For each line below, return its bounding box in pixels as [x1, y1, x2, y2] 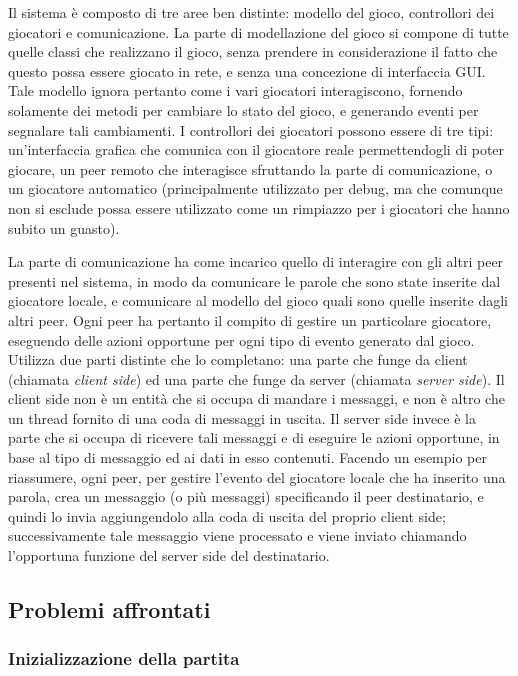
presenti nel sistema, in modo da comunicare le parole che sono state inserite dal [8, 270, 501, 291]
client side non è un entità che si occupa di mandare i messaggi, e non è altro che [8, 388, 505, 409]
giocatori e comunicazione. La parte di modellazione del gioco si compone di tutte [8, 21, 509, 42]
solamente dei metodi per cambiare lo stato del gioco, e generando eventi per [8, 99, 479, 120]
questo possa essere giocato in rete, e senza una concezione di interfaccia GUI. [8, 60, 486, 81]
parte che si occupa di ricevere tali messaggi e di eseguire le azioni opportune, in [8, 427, 500, 448]
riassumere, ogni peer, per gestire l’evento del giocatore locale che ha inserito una [8, 466, 506, 487]
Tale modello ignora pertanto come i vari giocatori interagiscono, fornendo [8, 80, 463, 101]
